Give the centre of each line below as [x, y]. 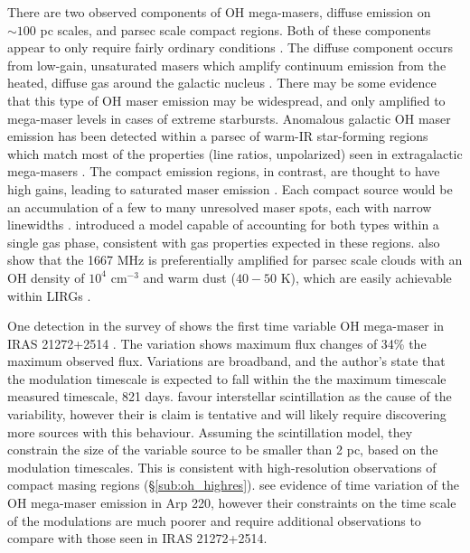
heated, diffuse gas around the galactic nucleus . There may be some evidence [222, 83]
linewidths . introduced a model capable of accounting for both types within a [223, 225]
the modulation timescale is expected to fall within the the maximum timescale [227, 378]
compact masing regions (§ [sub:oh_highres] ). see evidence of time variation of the [234, 485]
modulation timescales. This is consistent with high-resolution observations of [222, 467]
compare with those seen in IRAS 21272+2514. [137, 538]
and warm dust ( [189, 277]
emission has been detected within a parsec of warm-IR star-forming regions [218, 136]
